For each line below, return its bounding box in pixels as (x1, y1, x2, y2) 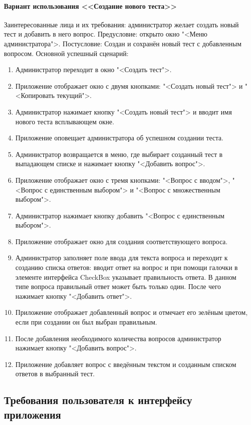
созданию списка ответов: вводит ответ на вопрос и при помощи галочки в (15, 262, 238, 272)
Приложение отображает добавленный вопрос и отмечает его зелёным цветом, (15, 307, 248, 317)
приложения (4, 406, 61, 422)
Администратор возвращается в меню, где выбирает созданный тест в (15, 149, 223, 159)
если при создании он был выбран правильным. (15, 317, 157, 327)
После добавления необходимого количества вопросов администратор (15, 333, 221, 343)
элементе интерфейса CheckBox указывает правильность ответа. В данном (15, 271, 236, 282)
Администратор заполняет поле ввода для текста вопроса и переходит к (15, 252, 228, 263)
